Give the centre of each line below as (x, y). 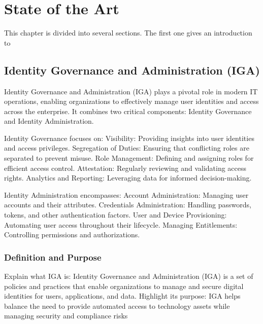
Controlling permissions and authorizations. (72, 235)
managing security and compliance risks (66, 316)
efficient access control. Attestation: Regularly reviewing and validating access (125, 168)
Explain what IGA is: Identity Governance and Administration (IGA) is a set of (129, 276)
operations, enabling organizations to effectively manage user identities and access (131, 101)
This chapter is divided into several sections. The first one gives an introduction (128, 33)
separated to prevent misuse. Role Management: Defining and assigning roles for (129, 158)
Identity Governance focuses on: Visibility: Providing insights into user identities (129, 138)
